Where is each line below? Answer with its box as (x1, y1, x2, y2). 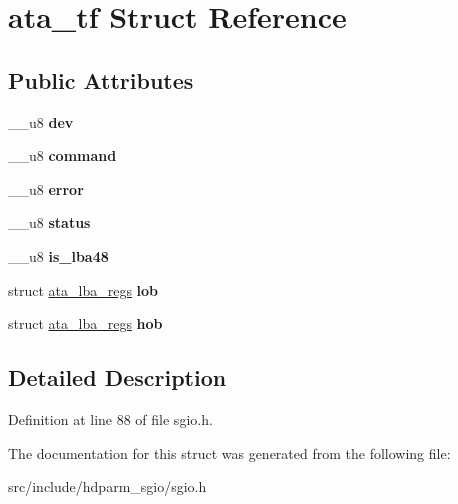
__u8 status (8, 212, 91, 233)
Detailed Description (8, 362, 227, 393)
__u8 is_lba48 (8, 245, 109, 266)
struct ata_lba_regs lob (8, 279, 159, 300)
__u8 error (8, 178, 84, 199)
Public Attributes (8, 64, 194, 95)
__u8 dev (8, 111, 74, 132)
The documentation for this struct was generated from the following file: (8, 442, 451, 463)
